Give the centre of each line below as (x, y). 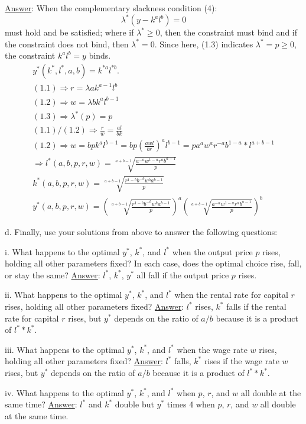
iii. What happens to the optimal (65, 349)
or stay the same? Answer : (53, 274)
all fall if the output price (183, 274)
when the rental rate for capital (231, 295)
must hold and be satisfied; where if (69, 32)
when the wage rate (212, 349)
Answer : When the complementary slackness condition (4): (111, 8)
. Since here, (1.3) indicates (204, 44)
